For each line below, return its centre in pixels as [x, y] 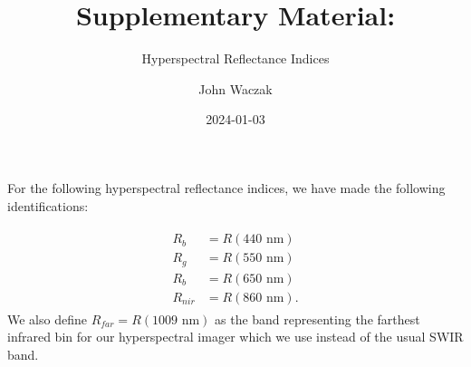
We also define [47, 319]
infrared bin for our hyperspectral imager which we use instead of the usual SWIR [235, 337]
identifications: [48, 205]
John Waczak [235, 88]
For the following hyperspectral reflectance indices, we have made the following [226, 187]
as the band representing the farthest [317, 319]
